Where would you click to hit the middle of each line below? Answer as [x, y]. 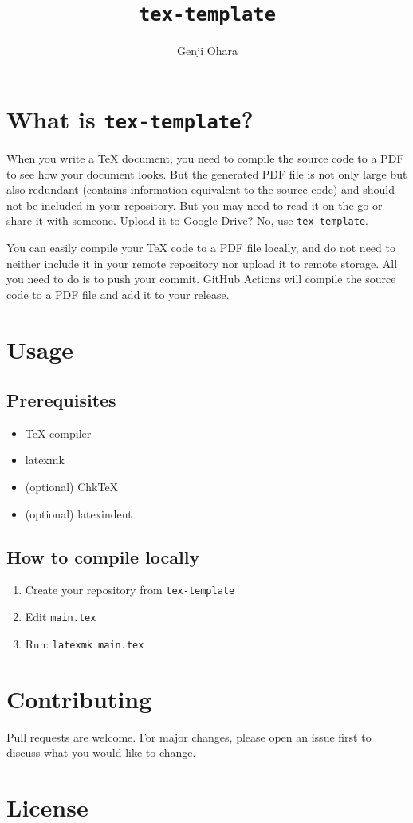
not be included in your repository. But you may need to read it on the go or [195, 205]
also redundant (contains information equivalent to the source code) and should [201, 189]
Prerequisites [61, 400]
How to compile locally [103, 556]
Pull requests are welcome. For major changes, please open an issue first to [189, 736]
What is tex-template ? [130, 118]
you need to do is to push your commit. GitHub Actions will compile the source [201, 279]
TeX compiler [58, 433]
